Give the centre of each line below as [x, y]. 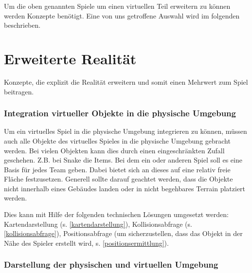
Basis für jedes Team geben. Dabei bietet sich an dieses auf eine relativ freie [117, 169]
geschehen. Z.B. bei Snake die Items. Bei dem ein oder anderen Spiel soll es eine [123, 160]
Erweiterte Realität [70, 58]
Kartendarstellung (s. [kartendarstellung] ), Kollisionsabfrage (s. [98, 224]
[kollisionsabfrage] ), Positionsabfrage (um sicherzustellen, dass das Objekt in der [123, 233]
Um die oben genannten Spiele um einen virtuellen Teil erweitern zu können [117, 6]
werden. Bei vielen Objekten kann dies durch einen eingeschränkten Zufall [114, 150]
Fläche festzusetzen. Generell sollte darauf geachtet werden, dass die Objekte [118, 179]
